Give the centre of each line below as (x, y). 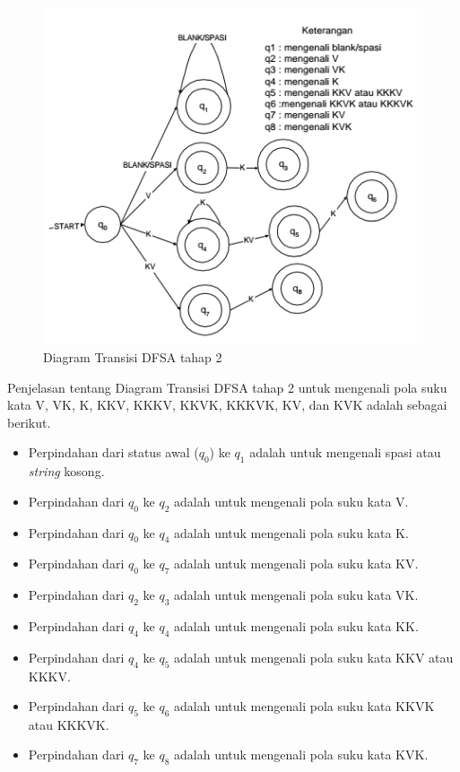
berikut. (29, 422)
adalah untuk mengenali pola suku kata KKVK (304, 706)
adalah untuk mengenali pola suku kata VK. (296, 595)
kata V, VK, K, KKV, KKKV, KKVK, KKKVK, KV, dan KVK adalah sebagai (227, 405)
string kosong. (66, 471)
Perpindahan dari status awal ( (113, 452)
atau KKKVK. (69, 724)
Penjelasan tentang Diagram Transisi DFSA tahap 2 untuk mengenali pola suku (227, 387)
